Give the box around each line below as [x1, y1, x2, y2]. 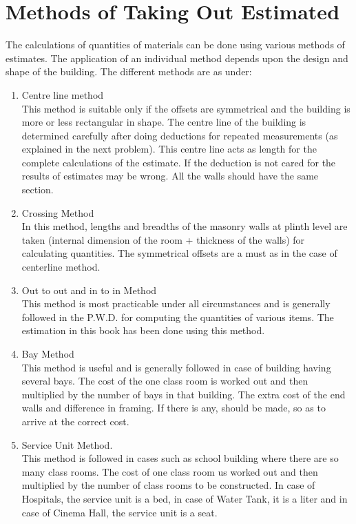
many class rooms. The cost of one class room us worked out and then [21, 464, 318, 478]
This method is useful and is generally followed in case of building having [21, 360, 331, 374]
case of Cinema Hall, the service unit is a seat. [21, 505, 218, 519]
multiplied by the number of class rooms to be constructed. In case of [21, 478, 315, 492]
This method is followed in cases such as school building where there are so [21, 451, 339, 465]
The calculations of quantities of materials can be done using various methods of [6, 37, 345, 52]
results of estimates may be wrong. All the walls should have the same [21, 168, 319, 183]
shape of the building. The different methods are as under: [6, 64, 252, 79]
